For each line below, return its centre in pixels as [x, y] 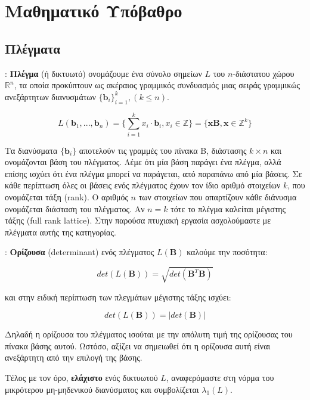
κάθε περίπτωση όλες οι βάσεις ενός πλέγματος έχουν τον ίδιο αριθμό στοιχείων [143, 185]
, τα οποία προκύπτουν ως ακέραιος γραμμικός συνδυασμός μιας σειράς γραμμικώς [157, 85]
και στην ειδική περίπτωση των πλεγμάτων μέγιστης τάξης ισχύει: [118, 297]
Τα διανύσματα [31, 150]
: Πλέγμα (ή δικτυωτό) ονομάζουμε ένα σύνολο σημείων [103, 73]
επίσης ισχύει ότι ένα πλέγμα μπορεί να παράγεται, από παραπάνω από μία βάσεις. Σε [154, 173]
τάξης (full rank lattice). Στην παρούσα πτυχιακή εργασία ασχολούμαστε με [138, 220]
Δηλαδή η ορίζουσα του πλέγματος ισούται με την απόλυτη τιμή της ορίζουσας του [149, 334]
